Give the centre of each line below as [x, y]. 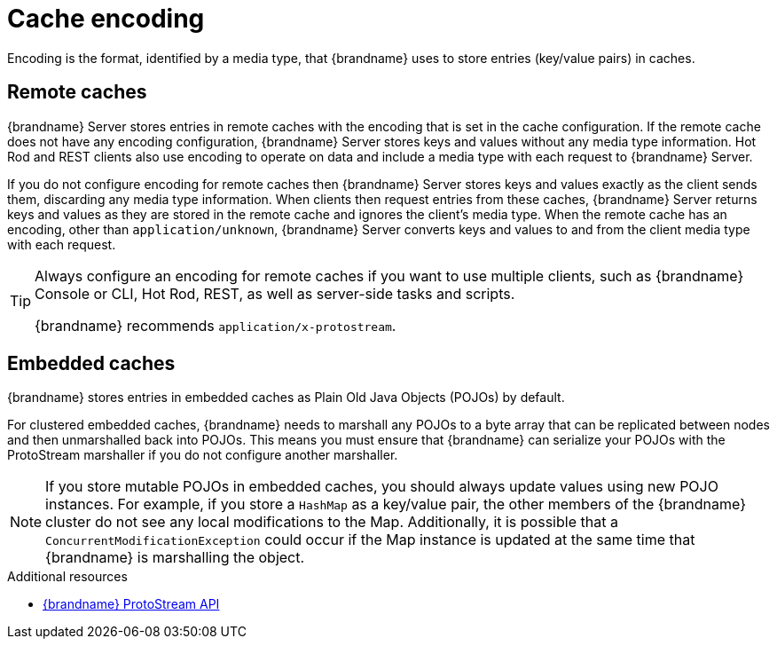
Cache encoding [106, 19]
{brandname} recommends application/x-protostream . [216, 325]
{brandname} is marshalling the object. [175, 558]
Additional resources [67, 577]
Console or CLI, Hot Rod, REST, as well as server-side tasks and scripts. [275, 293]
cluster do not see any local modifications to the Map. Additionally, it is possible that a [332, 522]
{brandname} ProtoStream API [131, 604]
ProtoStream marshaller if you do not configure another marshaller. [203, 455]
